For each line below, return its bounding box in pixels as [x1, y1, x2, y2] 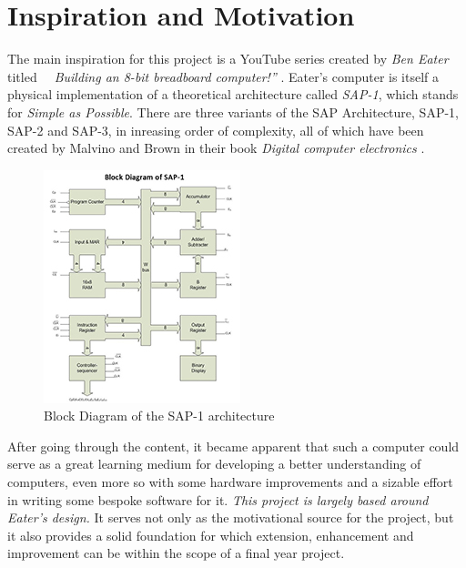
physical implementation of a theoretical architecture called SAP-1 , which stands [7, 85, 459, 104]
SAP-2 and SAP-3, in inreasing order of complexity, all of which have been [7, 120, 424, 139]
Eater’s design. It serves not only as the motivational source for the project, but [7, 508, 454, 527]
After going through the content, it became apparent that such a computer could [7, 436, 460, 455]
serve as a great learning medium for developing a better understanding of [7, 454, 421, 473]
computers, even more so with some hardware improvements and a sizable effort [7, 472, 453, 492]
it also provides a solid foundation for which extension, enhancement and [7, 525, 414, 544]
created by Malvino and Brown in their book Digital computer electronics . [7, 138, 425, 157]
